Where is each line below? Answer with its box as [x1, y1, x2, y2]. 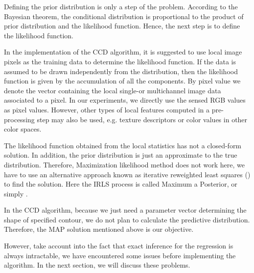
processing [4, 114, 35, 124]
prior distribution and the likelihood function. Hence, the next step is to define [4, 21, 240, 31]
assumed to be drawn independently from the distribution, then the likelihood [4, 66, 238, 76]
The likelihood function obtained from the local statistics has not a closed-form [4, 140, 242, 150]
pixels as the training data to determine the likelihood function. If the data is [4, 56, 236, 66]
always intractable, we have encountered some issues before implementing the [4, 250, 236, 260]
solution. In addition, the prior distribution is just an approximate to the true [4, 150, 237, 160]
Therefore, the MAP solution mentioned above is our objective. [4, 224, 194, 234]
